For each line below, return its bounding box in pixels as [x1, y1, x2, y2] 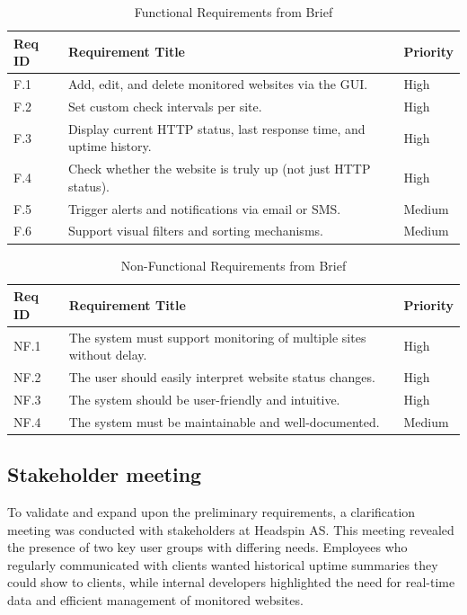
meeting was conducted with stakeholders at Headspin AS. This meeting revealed [7, 520, 454, 539]
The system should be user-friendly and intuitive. [68, 389, 340, 408]
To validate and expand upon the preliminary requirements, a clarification [7, 502, 416, 521]
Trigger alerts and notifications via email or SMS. [67, 199, 341, 218]
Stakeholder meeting [7, 460, 202, 488]
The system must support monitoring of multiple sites [68, 327, 366, 346]
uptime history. [67, 137, 152, 156]
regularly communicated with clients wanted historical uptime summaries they [7, 555, 438, 574]
